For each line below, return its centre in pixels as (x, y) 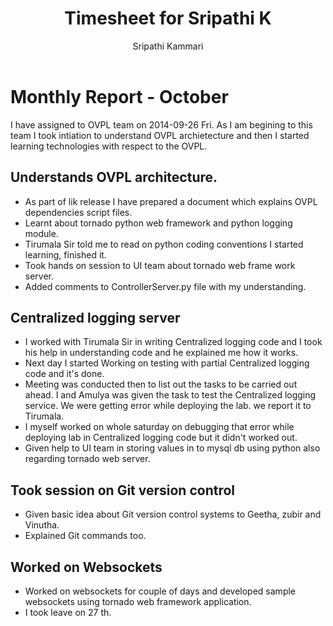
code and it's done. (64, 374)
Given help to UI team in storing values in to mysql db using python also (172, 448)
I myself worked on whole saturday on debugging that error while (159, 427)
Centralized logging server (95, 317)
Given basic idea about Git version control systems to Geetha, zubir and (173, 514)
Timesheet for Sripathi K (168, 18)
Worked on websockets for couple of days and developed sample (160, 591)
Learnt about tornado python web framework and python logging (158, 223)
